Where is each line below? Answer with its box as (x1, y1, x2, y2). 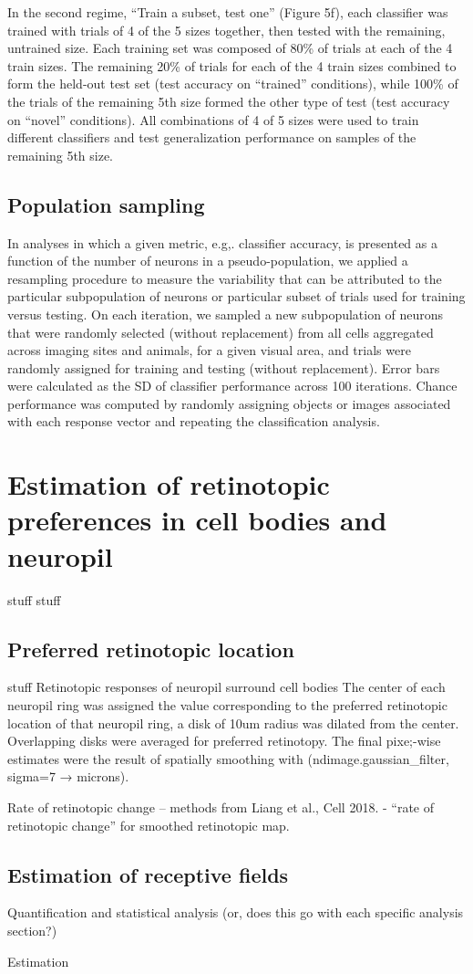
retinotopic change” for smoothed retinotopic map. (7, 815, 290, 834)
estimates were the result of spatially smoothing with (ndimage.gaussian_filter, (7, 749, 449, 768)
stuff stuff (7, 590, 61, 609)
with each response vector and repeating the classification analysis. (7, 412, 380, 431)
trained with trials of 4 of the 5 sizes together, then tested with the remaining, (7, 20, 446, 39)
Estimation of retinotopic (7, 466, 330, 503)
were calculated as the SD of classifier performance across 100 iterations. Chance (7, 376, 458, 395)
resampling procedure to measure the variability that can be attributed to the (7, 268, 442, 288)
